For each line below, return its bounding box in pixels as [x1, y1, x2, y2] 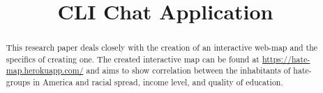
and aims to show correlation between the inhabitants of [86, 65, 291, 76]
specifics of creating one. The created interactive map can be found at [6, 53, 260, 65]
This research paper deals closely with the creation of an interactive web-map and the [6, 42, 318, 53]
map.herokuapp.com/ [6, 65, 84, 76]
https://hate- [262, 53, 310, 65]
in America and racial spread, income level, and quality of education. [33, 76, 283, 88]
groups [6, 76, 31, 88]
